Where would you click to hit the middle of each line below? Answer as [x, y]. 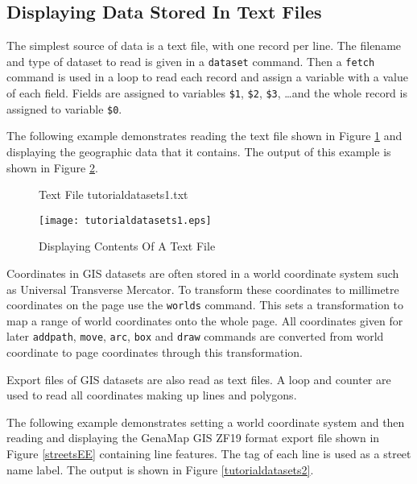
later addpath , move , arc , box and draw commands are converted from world [195, 336]
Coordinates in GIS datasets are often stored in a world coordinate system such [203, 273]
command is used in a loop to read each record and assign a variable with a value [207, 77]
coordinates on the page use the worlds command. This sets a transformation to [205, 305]
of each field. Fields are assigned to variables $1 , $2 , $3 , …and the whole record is [207, 93]
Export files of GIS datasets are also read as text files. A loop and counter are [199, 379]
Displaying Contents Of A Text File [127, 246]
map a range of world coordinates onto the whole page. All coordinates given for [205, 320]
